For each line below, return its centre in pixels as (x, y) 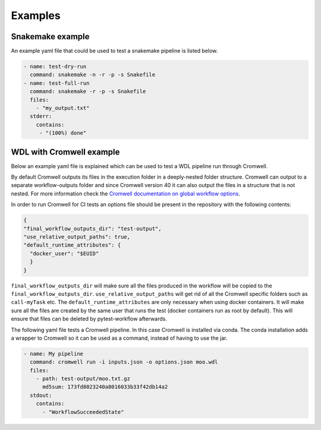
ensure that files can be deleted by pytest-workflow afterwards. (89, 319)
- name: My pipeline (53, 354)
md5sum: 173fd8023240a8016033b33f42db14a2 (105, 387)
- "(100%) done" (63, 133)
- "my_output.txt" (63, 108)
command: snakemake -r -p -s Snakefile (88, 91)
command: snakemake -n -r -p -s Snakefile (93, 75)
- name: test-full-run (56, 83)
